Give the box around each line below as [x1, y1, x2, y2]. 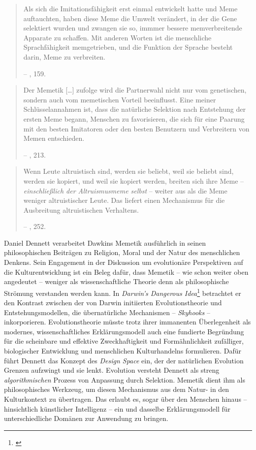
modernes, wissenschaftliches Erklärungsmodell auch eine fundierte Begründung [4, 326, 244, 336]
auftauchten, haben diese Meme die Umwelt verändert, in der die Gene [23, 13, 237, 23]
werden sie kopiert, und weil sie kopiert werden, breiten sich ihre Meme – [23, 175, 244, 186]
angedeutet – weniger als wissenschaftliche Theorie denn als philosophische [4, 276, 229, 287]
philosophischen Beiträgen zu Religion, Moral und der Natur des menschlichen [4, 247, 240, 257]
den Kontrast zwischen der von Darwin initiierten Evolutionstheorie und [4, 297, 222, 308]
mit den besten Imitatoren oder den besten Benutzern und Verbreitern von [23, 123, 250, 133]
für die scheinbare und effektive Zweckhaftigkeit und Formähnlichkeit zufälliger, [4, 336, 244, 346]
